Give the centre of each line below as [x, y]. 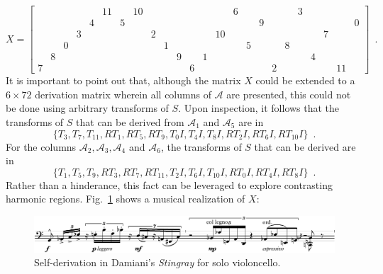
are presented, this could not [289, 94]
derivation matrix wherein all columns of [123, 94]
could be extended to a [305, 80]
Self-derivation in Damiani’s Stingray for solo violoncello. [157, 262]
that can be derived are [305, 146]
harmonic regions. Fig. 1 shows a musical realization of [126, 199]
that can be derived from [130, 121]
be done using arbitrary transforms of [87, 108]
